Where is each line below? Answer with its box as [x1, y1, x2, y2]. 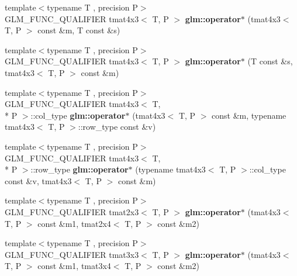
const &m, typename [212, 109, 286, 121]
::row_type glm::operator [30, 163, 129, 175]
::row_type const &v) [78, 120, 156, 133]
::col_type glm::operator [30, 109, 126, 121]
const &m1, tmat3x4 [37, 260, 111, 272]
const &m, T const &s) [37, 24, 120, 36]
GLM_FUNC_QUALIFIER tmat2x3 [5, 205, 139, 218]
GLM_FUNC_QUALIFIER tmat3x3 [5, 248, 139, 260]
